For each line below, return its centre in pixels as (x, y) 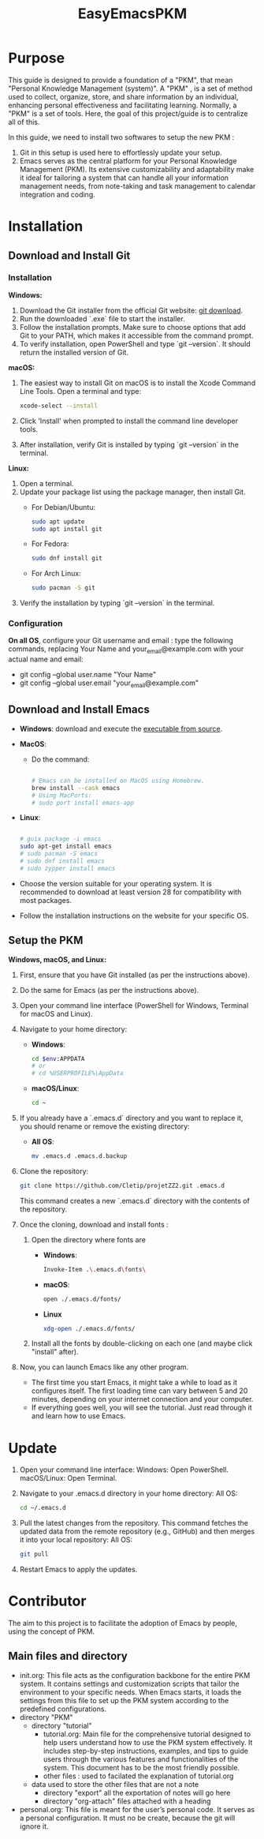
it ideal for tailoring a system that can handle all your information (124, 178)
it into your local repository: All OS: (76, 1540)
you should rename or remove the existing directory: (105, 1126)
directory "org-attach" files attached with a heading (127, 1801)
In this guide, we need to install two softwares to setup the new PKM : (121, 137)
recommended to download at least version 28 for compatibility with (130, 892)
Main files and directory (68, 1656)
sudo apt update (58, 522)
